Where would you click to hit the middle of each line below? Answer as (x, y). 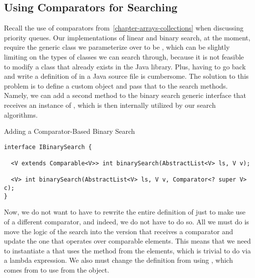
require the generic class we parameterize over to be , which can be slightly (117, 47)
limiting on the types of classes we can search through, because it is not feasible (124, 56)
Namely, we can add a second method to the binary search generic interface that (125, 95)
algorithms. (21, 114)
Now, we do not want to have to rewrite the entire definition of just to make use (125, 212)
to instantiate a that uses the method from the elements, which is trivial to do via (127, 250)
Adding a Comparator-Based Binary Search (70, 131)
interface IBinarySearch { (48, 147)
